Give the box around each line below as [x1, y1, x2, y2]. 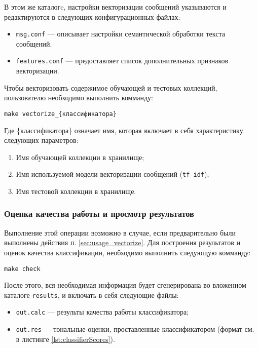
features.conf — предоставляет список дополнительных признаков [16, 55, 229, 66]
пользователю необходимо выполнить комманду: [4, 92, 153, 103]
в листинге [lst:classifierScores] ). [16, 333, 115, 344]
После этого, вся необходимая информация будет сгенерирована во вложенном [4, 280, 246, 290]
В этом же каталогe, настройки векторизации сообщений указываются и [4, 2, 227, 12]
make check [4, 265, 41, 273]
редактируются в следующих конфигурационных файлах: [4, 11, 180, 22]
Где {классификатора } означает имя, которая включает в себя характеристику [4, 125, 243, 135]
